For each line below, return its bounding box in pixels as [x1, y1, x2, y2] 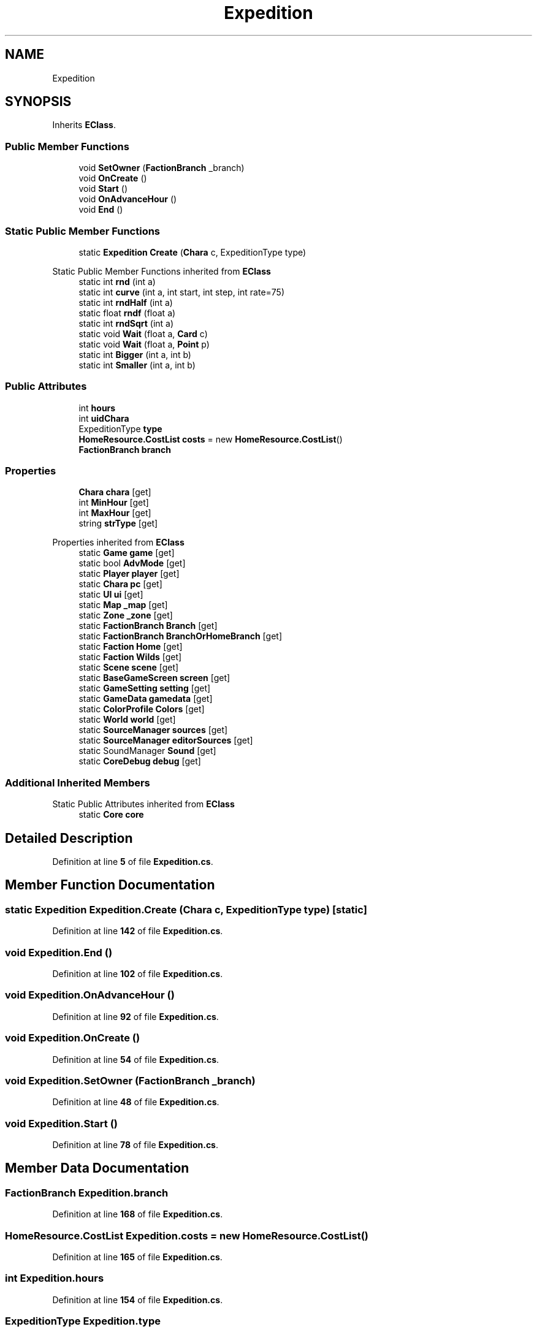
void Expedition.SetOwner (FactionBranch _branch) [5, 1074, 256, 1087]
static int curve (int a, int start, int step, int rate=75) [78, 286, 285, 297]
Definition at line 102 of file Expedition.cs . [52, 969, 223, 979]
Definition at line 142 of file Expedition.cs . [52, 926, 223, 937]
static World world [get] [78, 714, 176, 725]
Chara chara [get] [78, 487, 151, 498]
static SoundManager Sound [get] [78, 745, 216, 756]
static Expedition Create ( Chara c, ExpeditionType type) [78, 246, 307, 257]
